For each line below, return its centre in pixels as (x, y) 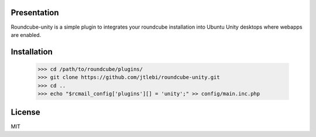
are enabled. (26, 35)
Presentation (35, 13)
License (25, 112)
